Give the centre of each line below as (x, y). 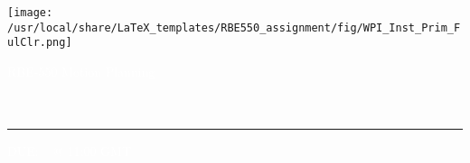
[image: (30, 13)
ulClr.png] (40, 43)
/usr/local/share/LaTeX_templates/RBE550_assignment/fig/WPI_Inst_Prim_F (234, 27)
